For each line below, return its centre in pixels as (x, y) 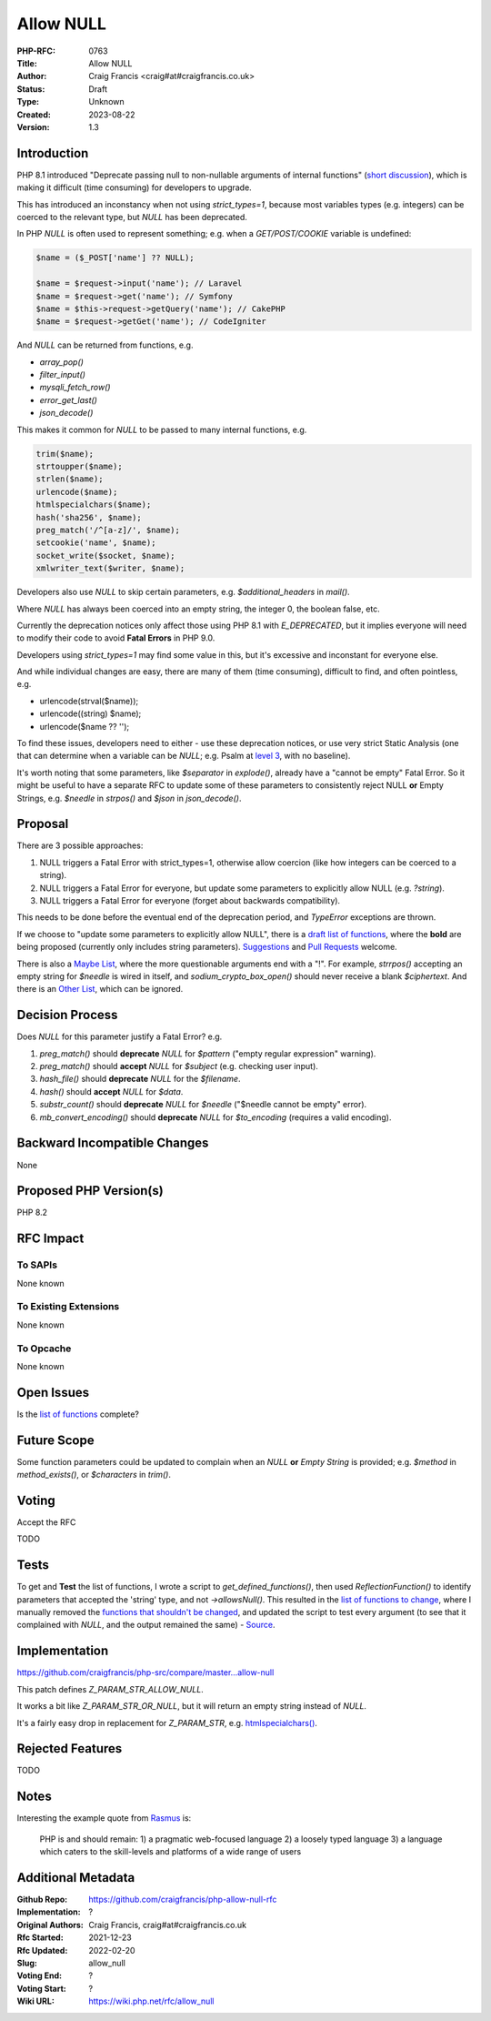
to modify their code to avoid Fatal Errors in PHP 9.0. (116, 638)
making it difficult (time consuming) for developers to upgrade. (134, 187)
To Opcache (44, 1349)
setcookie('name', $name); (96, 543)
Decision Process (67, 1015)
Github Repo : (42, 1900)
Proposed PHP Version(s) (90, 1191)
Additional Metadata (76, 1878)
